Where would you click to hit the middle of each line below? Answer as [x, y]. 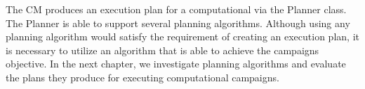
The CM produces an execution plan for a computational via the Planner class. [176, 9]
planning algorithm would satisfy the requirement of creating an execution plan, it [182, 37]
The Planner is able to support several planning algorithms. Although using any [178, 23]
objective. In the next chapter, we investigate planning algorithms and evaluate [176, 64]
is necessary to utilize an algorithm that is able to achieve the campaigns [162, 50]
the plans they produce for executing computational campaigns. [142, 77]
